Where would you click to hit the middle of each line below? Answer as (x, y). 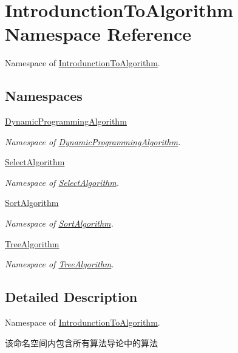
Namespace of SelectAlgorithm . (62, 182)
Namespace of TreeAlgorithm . (59, 264)
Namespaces (44, 96)
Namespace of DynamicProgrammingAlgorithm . (93, 141)
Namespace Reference (98, 34)
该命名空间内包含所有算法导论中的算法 (81, 342)
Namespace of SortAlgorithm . (59, 223)
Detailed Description (71, 297)
